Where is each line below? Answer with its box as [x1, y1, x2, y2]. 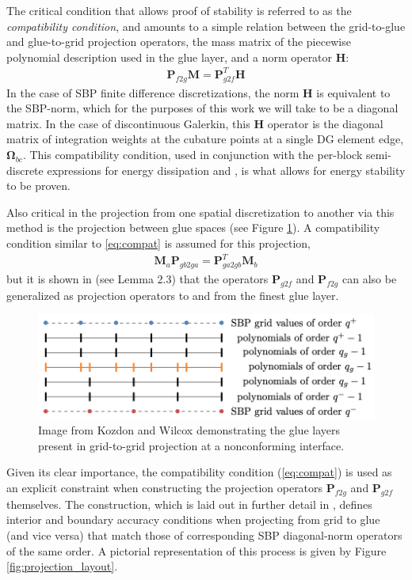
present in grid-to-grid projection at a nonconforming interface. [38, 437, 345, 453]
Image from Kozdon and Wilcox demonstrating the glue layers [38, 422, 340, 438]
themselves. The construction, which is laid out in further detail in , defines [6, 495, 372, 512]
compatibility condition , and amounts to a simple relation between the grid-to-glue [6, 17, 406, 34]
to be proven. [6, 177, 71, 194]
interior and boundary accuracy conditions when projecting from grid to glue [6, 511, 380, 528]
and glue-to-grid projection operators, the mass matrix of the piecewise [6, 33, 351, 50]
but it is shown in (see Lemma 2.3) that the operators [6, 270, 269, 286]
